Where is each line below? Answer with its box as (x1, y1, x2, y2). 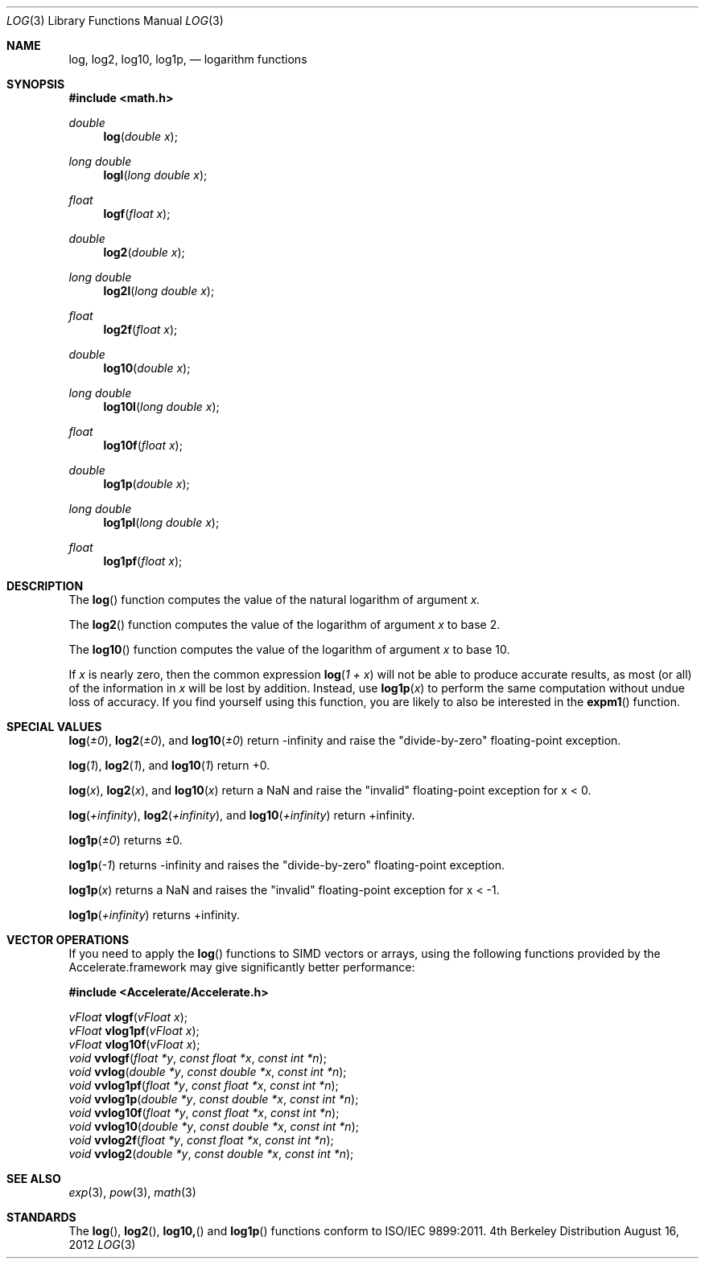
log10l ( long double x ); (103, 400, 220, 413)
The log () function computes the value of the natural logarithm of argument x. (68, 593, 480, 606)
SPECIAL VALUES (6, 720, 102, 733)
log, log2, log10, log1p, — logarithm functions (68, 52, 307, 66)
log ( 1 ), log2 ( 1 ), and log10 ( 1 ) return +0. (68, 758, 270, 772)
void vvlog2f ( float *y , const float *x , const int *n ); (68, 1133, 334, 1147)
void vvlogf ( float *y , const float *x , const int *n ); (68, 1051, 327, 1065)
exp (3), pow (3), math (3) (68, 1185, 196, 1199)
